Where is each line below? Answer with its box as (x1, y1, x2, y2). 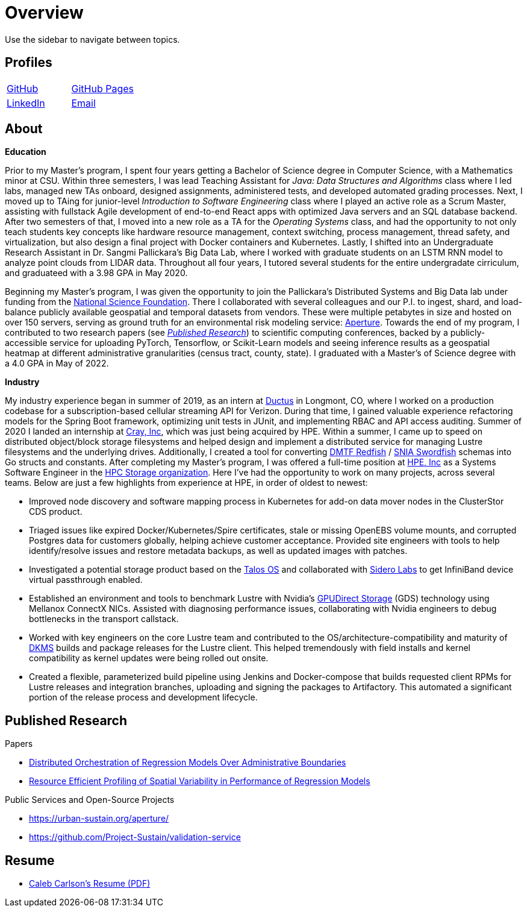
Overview (5, 2, 84, 23)
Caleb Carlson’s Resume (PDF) (29, 878, 151, 889)
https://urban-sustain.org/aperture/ (29, 813, 169, 824)
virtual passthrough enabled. (29, 574, 143, 585)
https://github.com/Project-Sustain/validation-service (29, 832, 241, 843)
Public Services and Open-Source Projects (5, 794, 175, 805)
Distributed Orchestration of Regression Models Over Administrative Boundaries (29, 757, 346, 768)
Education (5, 146, 46, 157)
